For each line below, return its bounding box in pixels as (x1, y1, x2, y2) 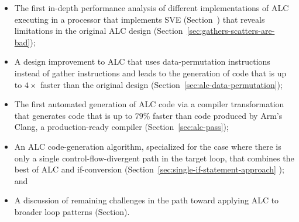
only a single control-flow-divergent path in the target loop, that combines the (14, 151, 294, 164)
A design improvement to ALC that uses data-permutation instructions (14, 55, 270, 68)
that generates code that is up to (14, 109, 133, 121)
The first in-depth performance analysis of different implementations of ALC (14, 2, 289, 13)
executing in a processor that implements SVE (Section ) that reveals (14, 13, 265, 25)
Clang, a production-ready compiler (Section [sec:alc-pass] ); (14, 121, 229, 133)
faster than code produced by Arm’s (153, 109, 283, 121)
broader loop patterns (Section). (14, 205, 130, 217)
